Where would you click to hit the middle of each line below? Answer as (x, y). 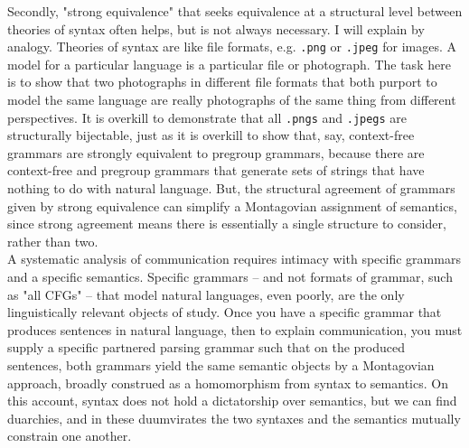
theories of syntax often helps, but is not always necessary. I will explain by (216, 28)
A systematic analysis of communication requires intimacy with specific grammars (234, 259)
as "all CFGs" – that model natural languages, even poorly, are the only (206, 294)
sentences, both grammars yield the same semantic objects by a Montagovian (221, 365)
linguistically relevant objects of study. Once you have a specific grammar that (225, 312)
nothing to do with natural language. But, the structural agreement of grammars (231, 188)
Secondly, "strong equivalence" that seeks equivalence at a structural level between (235, 11)
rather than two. (53, 241)
